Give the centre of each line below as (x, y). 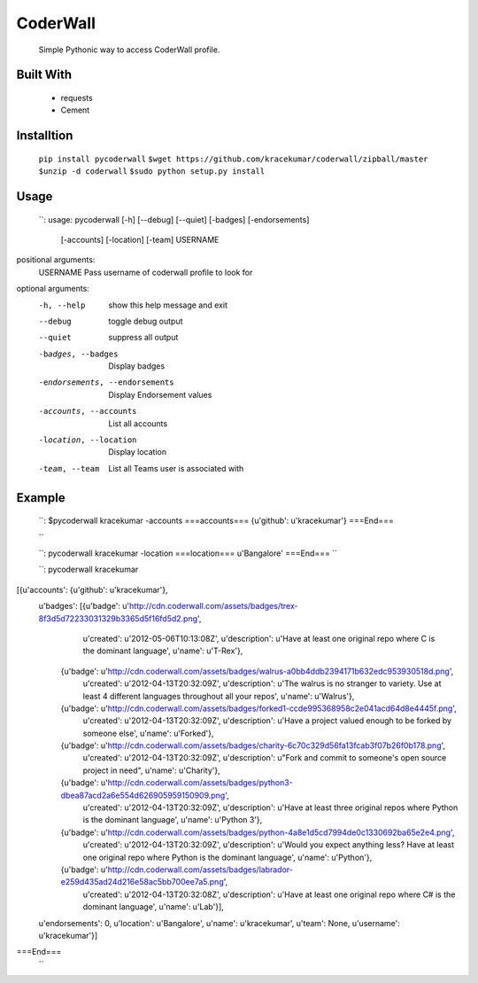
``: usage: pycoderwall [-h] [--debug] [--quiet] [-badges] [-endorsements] (174, 219)
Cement (75, 110)
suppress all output (143, 338)
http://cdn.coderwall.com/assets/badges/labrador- (200, 870)
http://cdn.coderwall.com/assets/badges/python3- (200, 783)
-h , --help (62, 305)
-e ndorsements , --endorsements (106, 382)
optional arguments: (53, 289)
